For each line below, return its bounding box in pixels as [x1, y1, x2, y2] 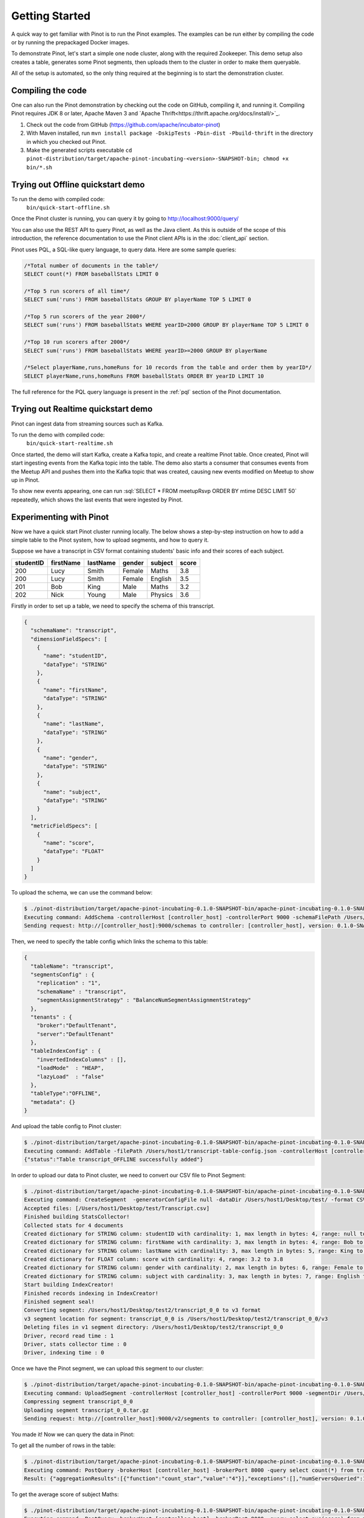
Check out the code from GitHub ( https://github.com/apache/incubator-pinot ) [26, 121, 221, 128]
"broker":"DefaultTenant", [36, 1022, 118, 1029]
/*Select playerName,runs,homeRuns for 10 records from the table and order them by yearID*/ [24, 364, 312, 371]
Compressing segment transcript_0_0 [24, 1398, 133, 1405]
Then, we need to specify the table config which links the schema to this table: [11, 938, 208, 945]
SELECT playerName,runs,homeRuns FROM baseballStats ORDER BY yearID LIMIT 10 [24, 372, 264, 379]
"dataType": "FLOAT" [43, 848, 104, 855]
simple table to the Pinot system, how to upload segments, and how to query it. [11, 536, 209, 543]
